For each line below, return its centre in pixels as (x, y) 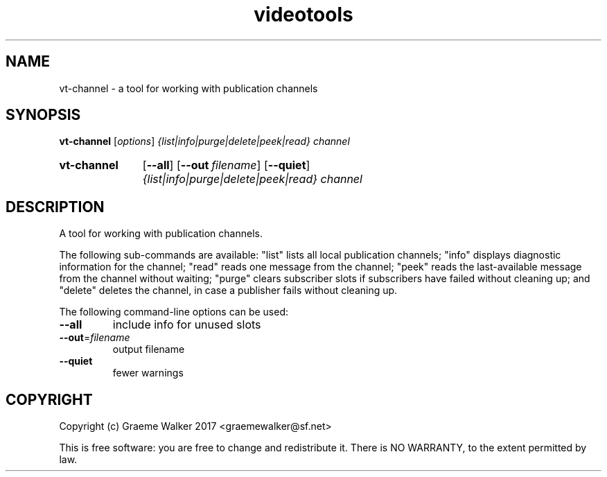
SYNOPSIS (43, 115)
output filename (149, 349)
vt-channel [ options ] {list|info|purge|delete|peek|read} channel (204, 141)
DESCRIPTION (55, 207)
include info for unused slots (187, 325)
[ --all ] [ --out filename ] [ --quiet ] (226, 165)
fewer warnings (148, 373)
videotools (303, 15)
